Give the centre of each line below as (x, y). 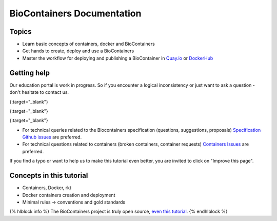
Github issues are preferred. (52, 137)
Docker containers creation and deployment (69, 195)
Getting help (29, 73)
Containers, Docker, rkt (47, 188)
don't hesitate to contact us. (39, 92)
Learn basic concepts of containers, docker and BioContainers (88, 44)
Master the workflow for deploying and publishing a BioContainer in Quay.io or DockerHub (118, 58)
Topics (21, 32)
